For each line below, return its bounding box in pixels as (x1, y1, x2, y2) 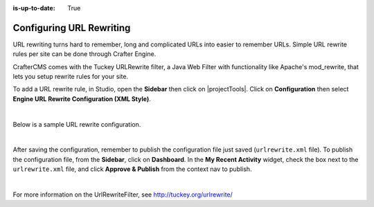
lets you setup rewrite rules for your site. (12, 73, 128, 81)
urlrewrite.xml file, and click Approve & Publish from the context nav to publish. (12, 165, 252, 173)
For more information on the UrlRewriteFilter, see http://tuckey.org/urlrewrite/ (12, 190, 233, 199)
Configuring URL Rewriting (12, 21, 131, 34)
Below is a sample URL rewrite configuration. (12, 120, 141, 128)
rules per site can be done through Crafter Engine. (12, 50, 157, 58)
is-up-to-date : (12, 4, 55, 12)
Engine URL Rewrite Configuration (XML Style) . (12, 94, 152, 103)
